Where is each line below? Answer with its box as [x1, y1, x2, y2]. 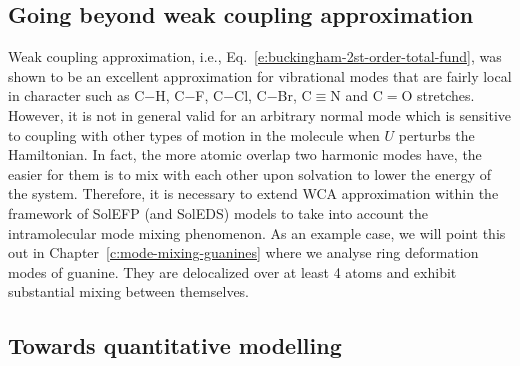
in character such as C [8, 85, 145, 106]
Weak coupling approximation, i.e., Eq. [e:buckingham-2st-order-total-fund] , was [8, 46, 502, 67]
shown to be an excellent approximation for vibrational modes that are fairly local [8, 65, 512, 86]
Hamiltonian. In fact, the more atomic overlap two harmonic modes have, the [8, 144, 482, 165]
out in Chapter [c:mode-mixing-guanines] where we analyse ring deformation [8, 242, 479, 263]
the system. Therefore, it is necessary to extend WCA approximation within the [8, 183, 499, 204]
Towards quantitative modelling [8, 330, 342, 361]
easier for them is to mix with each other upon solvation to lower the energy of [8, 163, 491, 184]
